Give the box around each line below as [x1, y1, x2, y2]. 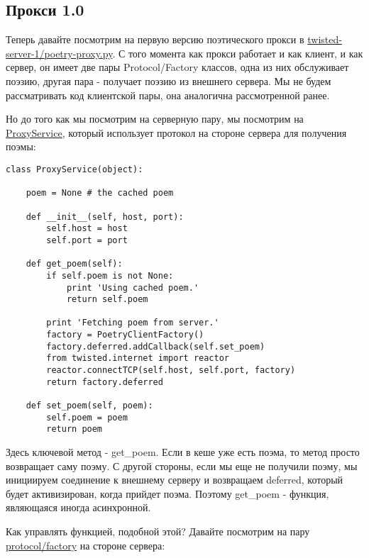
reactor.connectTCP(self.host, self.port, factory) [46, 365, 296, 376]
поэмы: [6, 139, 36, 154]
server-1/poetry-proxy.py [6, 45, 113, 60]
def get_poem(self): [26, 259, 123, 269]
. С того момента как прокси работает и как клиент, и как [112, 45, 363, 60]
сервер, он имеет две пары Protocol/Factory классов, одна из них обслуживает [6, 60, 349, 74]
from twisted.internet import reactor [46, 353, 229, 364]
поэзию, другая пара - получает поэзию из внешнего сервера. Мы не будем [6, 73, 331, 88]
